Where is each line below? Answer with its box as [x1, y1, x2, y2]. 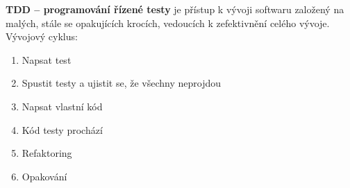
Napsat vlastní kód [22, 99, 103, 113]
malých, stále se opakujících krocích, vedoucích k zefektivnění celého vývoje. [6, 15, 330, 30]
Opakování [22, 169, 67, 183]
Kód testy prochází [22, 122, 103, 137]
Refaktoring [22, 146, 72, 160]
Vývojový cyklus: [6, 29, 78, 44]
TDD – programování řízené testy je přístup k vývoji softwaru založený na [6, 2, 344, 16]
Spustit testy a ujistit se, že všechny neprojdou [22, 76, 222, 90]
